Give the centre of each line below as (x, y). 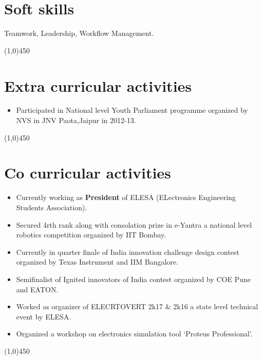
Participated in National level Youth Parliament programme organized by (132, 110)
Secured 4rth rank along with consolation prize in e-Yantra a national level (134, 224)
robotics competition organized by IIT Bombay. (91, 235)
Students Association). (52, 207)
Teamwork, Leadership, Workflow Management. (79, 33)
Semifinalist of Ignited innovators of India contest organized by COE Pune (133, 279)
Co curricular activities (88, 173)
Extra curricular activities (98, 85)
